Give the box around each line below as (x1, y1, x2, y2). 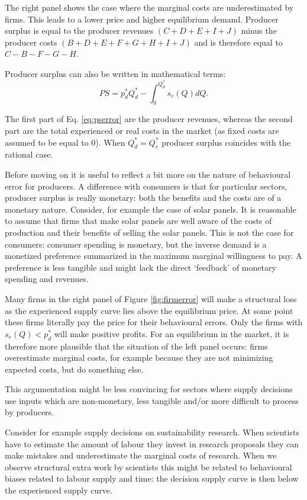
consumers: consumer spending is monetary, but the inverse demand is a (5, 238, 267, 250)
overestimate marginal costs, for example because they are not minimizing (5, 351, 273, 364)
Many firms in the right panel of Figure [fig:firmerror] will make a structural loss (5, 292, 297, 305)
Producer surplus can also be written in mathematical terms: (5, 67, 226, 79)
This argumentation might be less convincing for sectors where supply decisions (5, 383, 293, 395)
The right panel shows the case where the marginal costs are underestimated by (5, 1, 294, 13)
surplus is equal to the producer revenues (5, 24, 154, 37)
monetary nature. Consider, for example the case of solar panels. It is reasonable (5, 203, 296, 215)
